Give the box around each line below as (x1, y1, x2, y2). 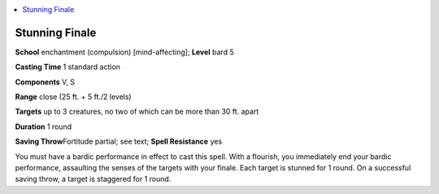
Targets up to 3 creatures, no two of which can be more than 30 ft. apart (15, 106, 259, 117)
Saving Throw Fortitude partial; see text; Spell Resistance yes (15, 136, 223, 146)
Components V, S (15, 77, 75, 87)
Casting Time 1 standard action (15, 62, 121, 72)
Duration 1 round (15, 122, 72, 131)
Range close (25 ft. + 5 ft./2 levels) (15, 92, 132, 101)
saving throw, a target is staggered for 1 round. (15, 175, 172, 184)
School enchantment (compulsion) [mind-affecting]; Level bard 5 (15, 47, 235, 57)
